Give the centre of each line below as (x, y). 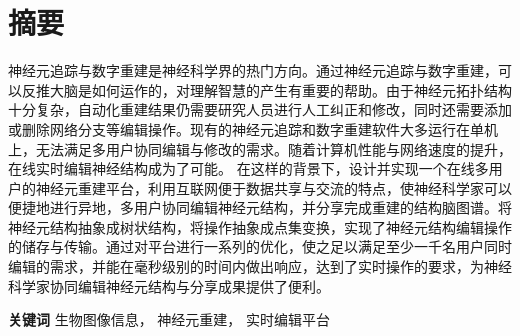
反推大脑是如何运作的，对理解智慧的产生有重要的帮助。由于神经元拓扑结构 (266, 89)
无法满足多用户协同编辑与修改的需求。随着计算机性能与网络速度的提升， (273, 148)
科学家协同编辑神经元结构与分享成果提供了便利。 (169, 285)
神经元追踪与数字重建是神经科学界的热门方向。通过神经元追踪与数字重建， (253, 70)
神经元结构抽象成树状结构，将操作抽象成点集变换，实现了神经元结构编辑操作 (260, 226)
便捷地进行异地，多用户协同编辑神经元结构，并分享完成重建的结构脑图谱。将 (260, 207)
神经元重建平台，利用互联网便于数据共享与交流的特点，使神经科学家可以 (273, 187)
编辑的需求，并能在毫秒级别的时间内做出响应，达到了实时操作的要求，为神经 (260, 266)
